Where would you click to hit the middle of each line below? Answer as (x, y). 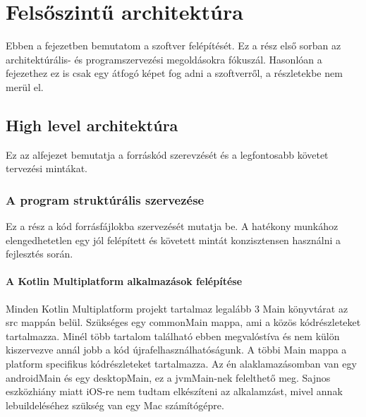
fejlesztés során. (39, 254)
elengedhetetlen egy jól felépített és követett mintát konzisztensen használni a (173, 240)
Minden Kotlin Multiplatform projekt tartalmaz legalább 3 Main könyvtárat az (177, 308)
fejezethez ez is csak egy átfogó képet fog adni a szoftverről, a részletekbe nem (174, 73)
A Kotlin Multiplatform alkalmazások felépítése (124, 281)
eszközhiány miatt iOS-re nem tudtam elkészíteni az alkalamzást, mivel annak (174, 391)
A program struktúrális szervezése (105, 199)
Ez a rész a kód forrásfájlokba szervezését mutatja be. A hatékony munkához (172, 226)
